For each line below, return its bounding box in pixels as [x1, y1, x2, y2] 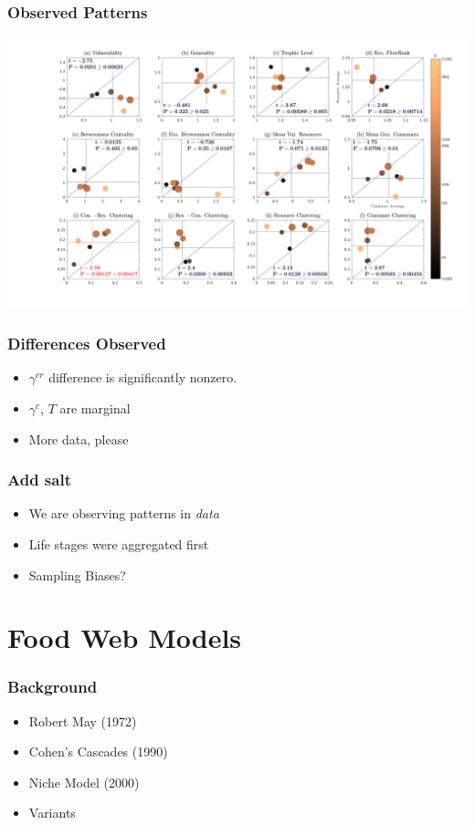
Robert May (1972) [28, 711, 137, 730]
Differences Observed [7, 332, 166, 355]
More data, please [28, 429, 129, 448]
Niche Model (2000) [28, 772, 140, 791]
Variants [28, 803, 76, 822]
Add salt [7, 468, 71, 491]
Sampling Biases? [28, 565, 126, 584]
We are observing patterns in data [28, 504, 219, 523]
